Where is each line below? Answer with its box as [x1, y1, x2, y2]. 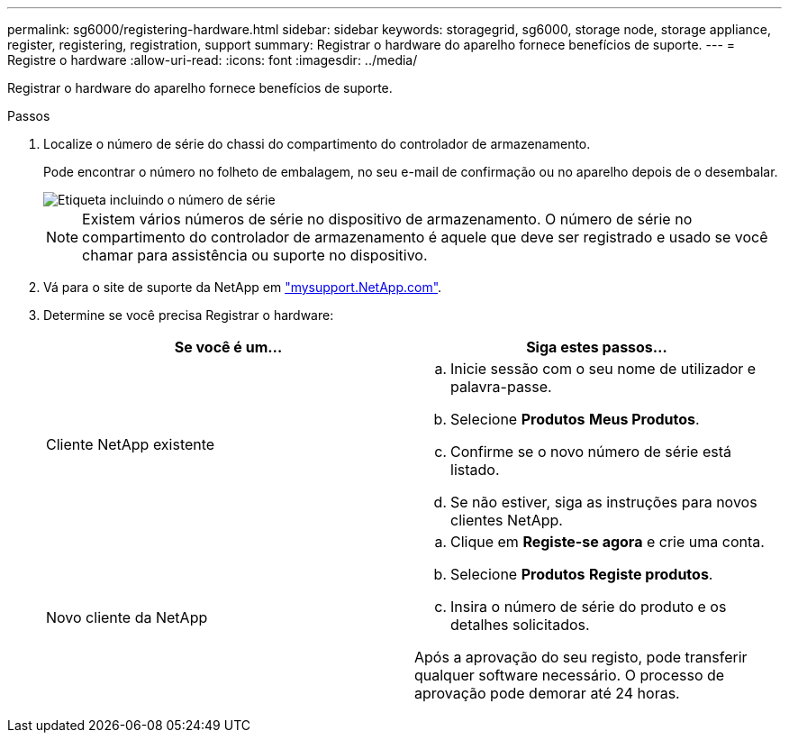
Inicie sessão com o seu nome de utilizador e [450, 360, 757, 378]
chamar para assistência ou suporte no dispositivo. [82, 246, 428, 264]
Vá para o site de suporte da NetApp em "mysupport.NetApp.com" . [43, 279, 442, 295]
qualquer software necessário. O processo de [414, 666, 725, 684]
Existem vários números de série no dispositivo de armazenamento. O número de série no [82, 210, 693, 228]
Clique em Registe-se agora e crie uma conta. [450, 533, 765, 551]
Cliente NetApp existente [46, 435, 215, 453]
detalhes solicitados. [450, 616, 590, 634]
